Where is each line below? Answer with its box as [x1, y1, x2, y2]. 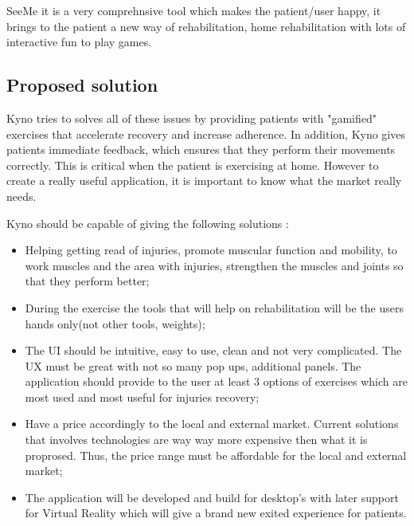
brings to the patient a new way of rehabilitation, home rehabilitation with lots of [6, 18, 406, 34]
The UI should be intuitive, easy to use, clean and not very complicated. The [25, 342, 402, 359]
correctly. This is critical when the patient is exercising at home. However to [6, 156, 379, 173]
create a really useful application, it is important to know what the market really [6, 172, 402, 189]
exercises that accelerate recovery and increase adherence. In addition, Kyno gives [6, 125, 405, 142]
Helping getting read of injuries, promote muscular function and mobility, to [25, 241, 397, 258]
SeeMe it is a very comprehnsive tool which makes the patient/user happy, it [6, 2, 381, 18]
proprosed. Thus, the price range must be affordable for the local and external [25, 446, 407, 463]
